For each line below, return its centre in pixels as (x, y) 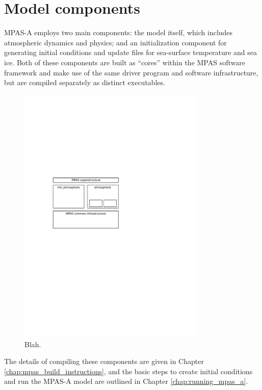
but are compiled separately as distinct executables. (85, 82)
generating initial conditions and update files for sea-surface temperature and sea (131, 52)
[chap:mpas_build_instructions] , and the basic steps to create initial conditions (128, 371)
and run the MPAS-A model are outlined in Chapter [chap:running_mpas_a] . (126, 381)
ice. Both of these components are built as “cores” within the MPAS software (125, 62)
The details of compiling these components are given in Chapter (104, 361)
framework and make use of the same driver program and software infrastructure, (131, 72)
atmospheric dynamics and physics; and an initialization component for (115, 42)
